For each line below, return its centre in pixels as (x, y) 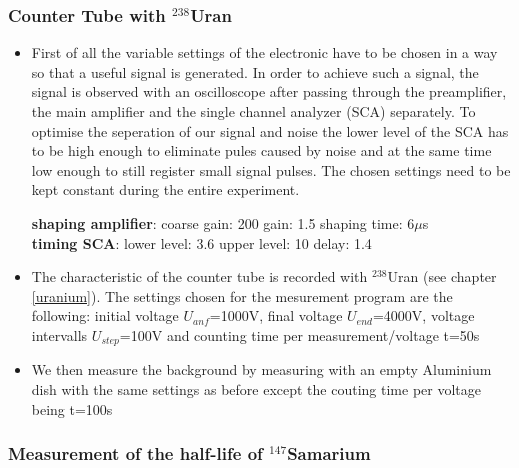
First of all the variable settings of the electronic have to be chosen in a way (264, 52)
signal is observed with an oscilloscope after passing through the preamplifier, (269, 91)
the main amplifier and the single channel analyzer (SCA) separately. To (253, 111)
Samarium (329, 453)
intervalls (59, 334)
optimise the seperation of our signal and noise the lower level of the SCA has (270, 130)
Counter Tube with (87, 14)
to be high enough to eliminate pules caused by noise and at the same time (261, 150)
